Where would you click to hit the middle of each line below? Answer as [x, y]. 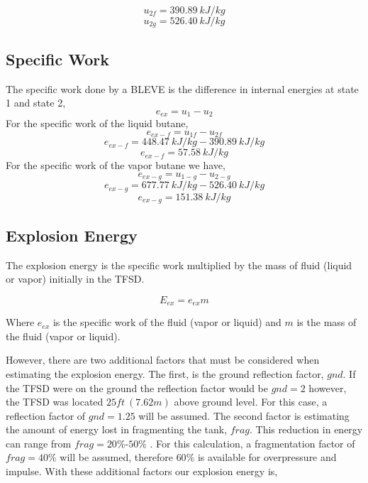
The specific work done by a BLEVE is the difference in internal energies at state [182, 88]
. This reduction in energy [306, 429]
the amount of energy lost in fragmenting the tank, [117, 429]
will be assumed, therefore [116, 457]
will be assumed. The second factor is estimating [244, 415]
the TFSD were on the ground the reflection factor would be [137, 387]
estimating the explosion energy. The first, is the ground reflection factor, [165, 373]
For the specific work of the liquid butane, [97, 123]
